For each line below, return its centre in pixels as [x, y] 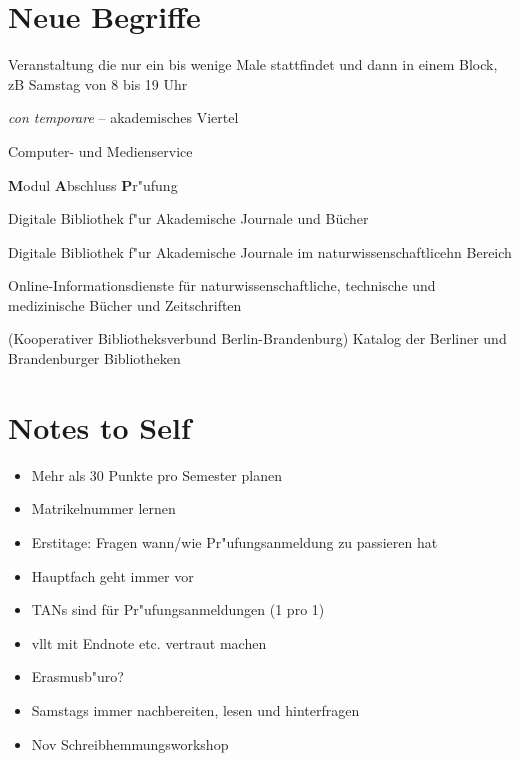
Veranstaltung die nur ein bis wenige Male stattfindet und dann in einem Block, [253, 64]
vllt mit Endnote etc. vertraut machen [149, 642]
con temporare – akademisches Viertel [123, 117]
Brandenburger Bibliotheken [94, 358]
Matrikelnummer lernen [103, 508]
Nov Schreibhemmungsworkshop [130, 743]
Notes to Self [99, 426]
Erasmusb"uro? [77, 676]
